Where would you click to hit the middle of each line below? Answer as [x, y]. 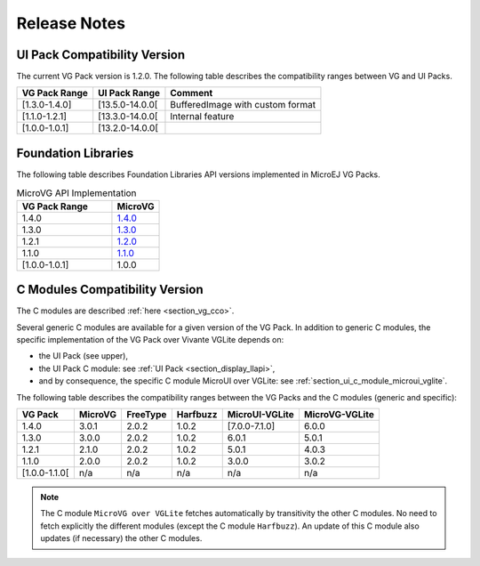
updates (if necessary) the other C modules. [121, 538]
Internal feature [202, 117]
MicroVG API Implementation [76, 193]
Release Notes [71, 23]
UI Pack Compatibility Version [101, 55]
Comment [192, 93]
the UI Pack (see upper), [84, 356]
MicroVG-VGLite [339, 414]
